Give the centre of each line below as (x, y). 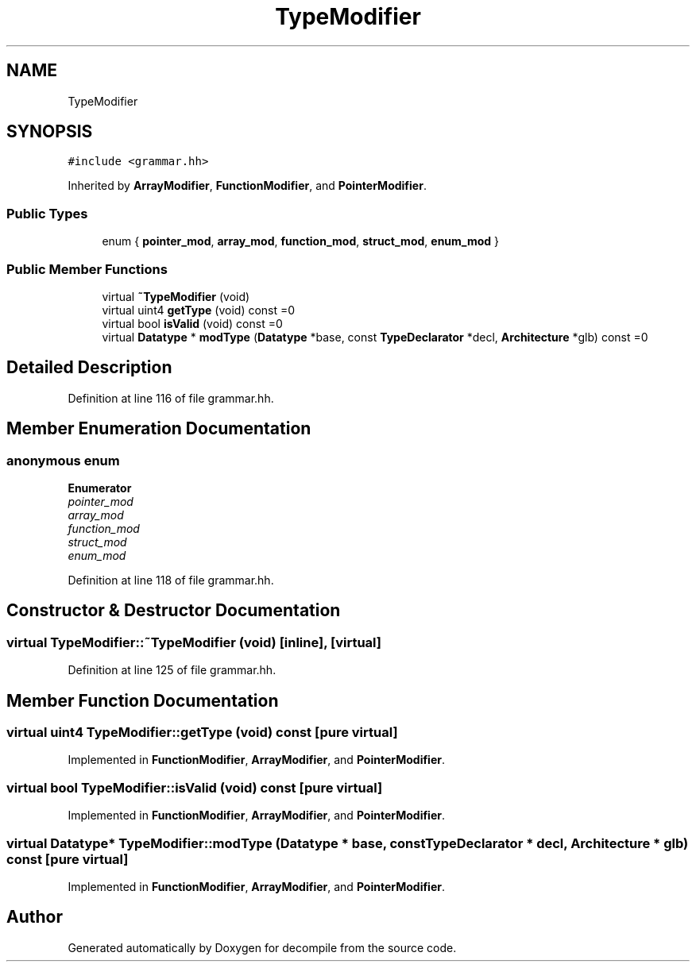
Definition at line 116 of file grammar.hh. (171, 398)
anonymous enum (63, 460)
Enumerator (100, 488)
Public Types (47, 213)
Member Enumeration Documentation (159, 429)
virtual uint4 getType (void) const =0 (199, 310)
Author (35, 917)
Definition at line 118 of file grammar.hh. (171, 580)
